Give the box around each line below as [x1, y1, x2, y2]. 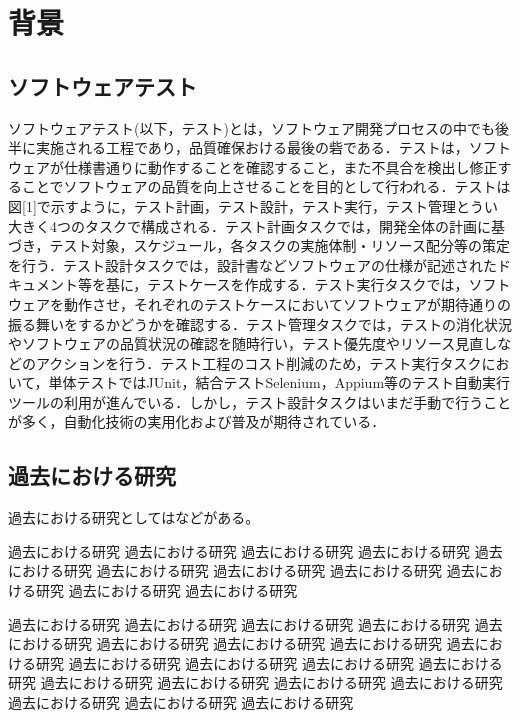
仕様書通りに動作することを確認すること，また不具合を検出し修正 [63, 156, 498, 177]
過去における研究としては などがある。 [8, 507, 260, 528]
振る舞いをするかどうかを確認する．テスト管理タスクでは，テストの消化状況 [8, 313, 512, 334]
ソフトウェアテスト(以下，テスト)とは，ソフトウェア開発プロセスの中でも [8, 117, 495, 138]
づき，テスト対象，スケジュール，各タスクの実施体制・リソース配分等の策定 [8, 235, 510, 256]
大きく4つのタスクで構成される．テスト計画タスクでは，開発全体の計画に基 [8, 215, 505, 236]
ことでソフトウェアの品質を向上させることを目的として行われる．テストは [21, 176, 511, 197]
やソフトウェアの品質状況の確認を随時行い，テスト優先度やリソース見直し [8, 333, 498, 354]
